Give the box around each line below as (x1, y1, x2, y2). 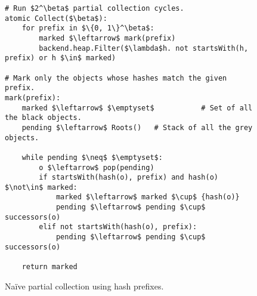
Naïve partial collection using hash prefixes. (5, 279, 164, 292)
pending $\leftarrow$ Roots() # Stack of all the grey (21, 123, 253, 132)
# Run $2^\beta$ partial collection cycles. (5, 4, 184, 13)
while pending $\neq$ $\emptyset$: (21, 153, 163, 162)
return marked (21, 263, 78, 272)
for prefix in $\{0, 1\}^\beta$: (21, 24, 154, 33)
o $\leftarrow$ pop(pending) (39, 163, 154, 172)
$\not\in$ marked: (5, 183, 78, 192)
